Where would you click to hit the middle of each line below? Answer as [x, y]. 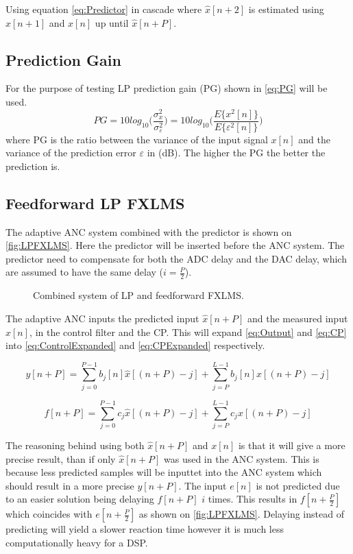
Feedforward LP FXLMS [95, 203]
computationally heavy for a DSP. [77, 542]
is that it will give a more [292, 445]
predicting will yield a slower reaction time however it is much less [145, 529]
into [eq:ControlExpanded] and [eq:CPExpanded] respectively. [135, 345]
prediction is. [33, 166]
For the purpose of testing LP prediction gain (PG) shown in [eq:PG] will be [167, 88]
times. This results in [253, 499]
